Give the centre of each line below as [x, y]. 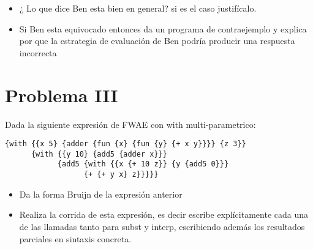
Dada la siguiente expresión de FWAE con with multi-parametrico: [130, 124]
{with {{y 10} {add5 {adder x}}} [99, 154]
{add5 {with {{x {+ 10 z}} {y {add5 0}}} [143, 164]
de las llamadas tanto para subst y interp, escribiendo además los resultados [162, 226]
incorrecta [38, 52]
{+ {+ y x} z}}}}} [121, 175]
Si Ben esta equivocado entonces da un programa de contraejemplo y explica [163, 28]
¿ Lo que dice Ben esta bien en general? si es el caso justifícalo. [138, 8]
